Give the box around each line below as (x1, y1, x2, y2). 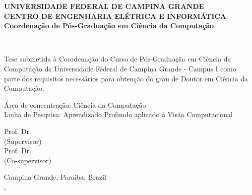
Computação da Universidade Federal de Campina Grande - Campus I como (4, 63, 236, 73)
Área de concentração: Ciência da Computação (4, 99, 146, 110)
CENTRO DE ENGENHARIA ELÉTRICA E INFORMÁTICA (4, 10, 227, 21)
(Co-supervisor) (4, 155, 52, 165)
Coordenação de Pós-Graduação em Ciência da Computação (4, 20, 214, 31)
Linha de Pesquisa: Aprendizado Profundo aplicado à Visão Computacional (4, 109, 233, 120)
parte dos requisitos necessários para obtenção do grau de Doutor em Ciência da (4, 73, 248, 83)
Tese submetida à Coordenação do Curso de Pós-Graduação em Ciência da (4, 54, 231, 64)
